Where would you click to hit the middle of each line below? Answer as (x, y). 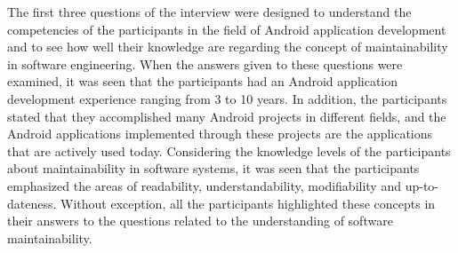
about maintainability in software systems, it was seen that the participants (213, 168)
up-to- (422, 185)
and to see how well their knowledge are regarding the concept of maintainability (228, 47)
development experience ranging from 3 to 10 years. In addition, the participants (227, 98)
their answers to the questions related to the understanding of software (200, 221)
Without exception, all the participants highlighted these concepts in (248, 203)
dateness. (32, 203)
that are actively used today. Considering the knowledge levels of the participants (229, 150)
